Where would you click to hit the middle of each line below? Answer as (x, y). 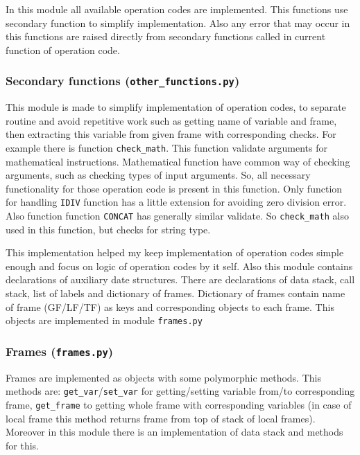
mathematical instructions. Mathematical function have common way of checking (178, 161)
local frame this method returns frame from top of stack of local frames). (161, 418)
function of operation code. (63, 50)
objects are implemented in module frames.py (104, 320)
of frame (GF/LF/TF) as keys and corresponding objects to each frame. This (170, 306)
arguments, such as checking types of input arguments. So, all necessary (158, 175)
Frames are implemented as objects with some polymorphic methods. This (163, 377)
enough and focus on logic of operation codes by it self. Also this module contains (179, 266)
